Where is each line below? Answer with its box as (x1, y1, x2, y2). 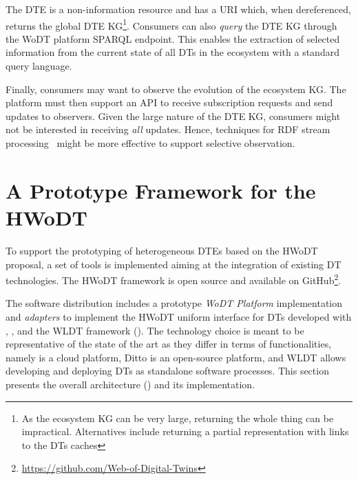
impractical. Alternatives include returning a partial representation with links (21, 424, 349, 439)
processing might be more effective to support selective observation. (6, 136, 295, 150)
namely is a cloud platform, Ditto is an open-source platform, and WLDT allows (6, 350, 346, 364)
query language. (6, 59, 72, 73)
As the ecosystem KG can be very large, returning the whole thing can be (21, 410, 334, 425)
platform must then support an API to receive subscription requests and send (6, 95, 333, 110)
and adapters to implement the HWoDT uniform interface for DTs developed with (6, 309, 352, 323)
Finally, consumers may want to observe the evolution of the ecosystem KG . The (6, 81, 346, 96)
